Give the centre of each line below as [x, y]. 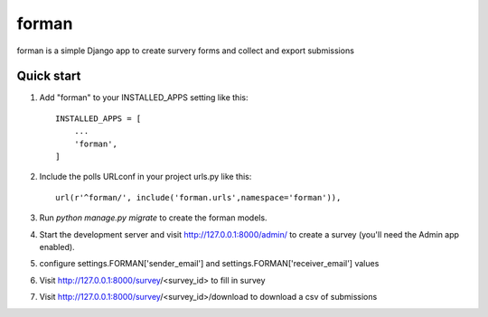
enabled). [57, 247]
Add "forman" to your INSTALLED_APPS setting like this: [144, 98]
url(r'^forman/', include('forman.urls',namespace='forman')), [198, 197]
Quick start [49, 76]
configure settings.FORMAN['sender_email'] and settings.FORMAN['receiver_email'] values [209, 264]
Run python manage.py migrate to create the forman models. [153, 218]
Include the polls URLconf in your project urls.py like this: [145, 177]
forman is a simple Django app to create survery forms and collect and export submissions [185, 51]
